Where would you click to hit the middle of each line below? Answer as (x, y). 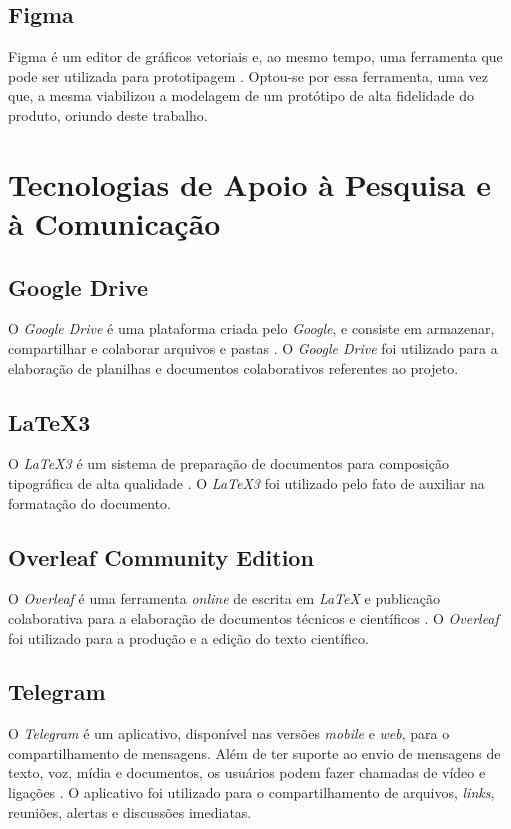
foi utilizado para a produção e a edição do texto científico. (188, 637)
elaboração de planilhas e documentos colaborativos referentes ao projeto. (233, 367)
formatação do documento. (89, 502)
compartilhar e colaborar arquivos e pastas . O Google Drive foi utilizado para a (253, 347)
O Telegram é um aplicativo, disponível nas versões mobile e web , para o (229, 733)
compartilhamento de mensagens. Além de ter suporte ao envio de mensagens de (254, 752)
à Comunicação (114, 222)
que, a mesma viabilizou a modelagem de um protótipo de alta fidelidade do (241, 95)
